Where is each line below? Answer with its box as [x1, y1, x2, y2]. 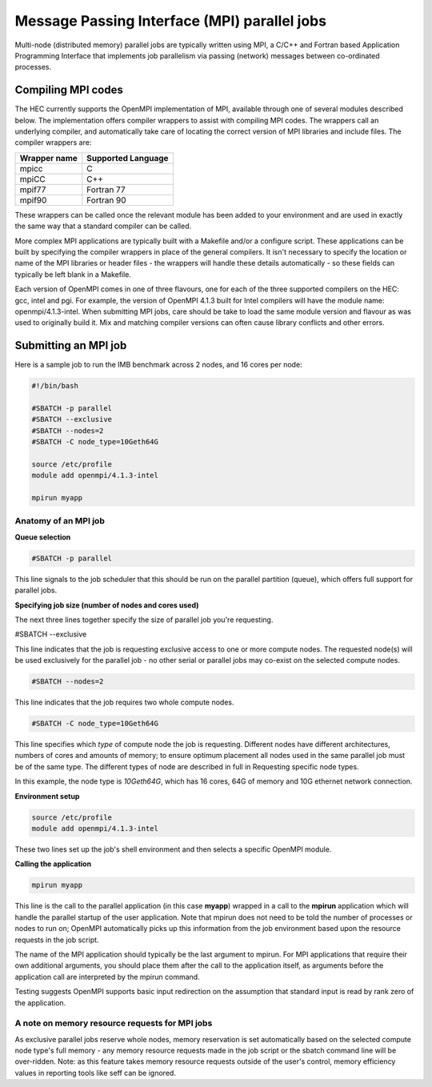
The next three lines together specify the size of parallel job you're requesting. [14, 615, 274, 624]
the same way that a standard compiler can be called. [14, 221, 192, 231]
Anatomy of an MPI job [14, 515, 106, 527]
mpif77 [19, 184, 46, 195]
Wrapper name [19, 152, 78, 163]
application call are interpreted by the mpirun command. [14, 972, 200, 981]
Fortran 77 [86, 184, 126, 195]
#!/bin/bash [31, 381, 79, 391]
